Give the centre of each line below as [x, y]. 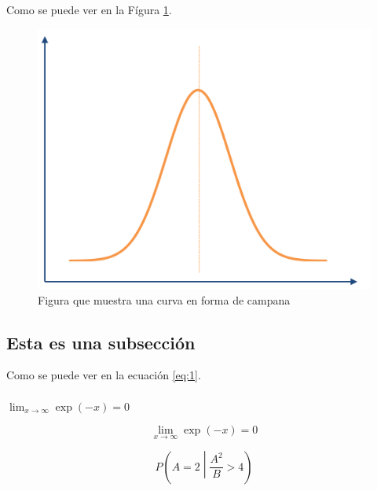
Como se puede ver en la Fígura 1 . [89, 9]
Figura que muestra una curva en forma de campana [164, 299]
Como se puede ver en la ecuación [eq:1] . [104, 375]
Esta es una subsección [101, 342]
